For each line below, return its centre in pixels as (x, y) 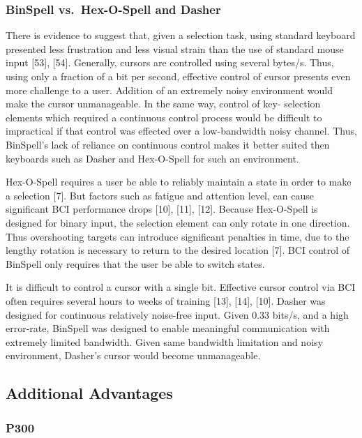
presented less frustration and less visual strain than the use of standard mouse (175, 48)
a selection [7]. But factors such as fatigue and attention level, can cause (160, 195)
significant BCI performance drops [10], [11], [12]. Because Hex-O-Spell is (162, 209)
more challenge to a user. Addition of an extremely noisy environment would (169, 90)
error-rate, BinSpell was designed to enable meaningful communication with (168, 328)
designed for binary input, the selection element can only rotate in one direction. (178, 222)
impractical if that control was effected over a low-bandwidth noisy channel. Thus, (181, 131)
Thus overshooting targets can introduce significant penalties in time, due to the (178, 236)
